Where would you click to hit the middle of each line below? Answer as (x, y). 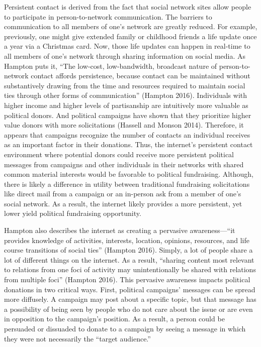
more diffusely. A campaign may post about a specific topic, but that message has (130, 299)
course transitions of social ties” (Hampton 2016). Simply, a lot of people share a (128, 250)
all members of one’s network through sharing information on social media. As (125, 55)
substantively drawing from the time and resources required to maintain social (125, 85)
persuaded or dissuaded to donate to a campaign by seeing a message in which (125, 328)
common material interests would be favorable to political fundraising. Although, (129, 174)
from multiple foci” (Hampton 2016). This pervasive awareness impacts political (127, 279)
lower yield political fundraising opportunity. (73, 213)
